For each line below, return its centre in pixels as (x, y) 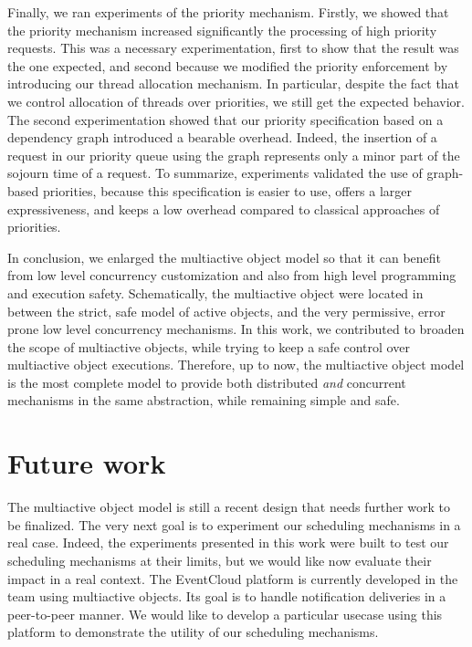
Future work (87, 463)
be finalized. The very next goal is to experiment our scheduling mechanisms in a (234, 524)
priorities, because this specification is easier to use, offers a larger (227, 190)
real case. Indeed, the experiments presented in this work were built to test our (228, 543)
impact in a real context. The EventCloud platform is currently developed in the (233, 578)
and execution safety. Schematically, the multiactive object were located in (215, 292)
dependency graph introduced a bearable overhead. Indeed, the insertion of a (222, 137)
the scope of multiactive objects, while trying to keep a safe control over (209, 346)
